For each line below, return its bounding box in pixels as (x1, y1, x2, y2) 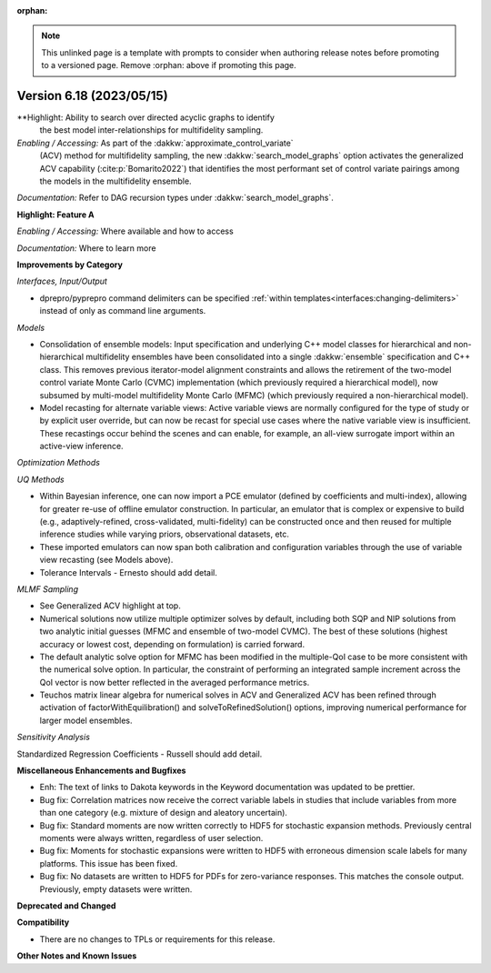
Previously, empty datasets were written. (39, 883, 193, 895)
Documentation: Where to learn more (16, 242, 156, 254)
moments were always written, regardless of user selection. (39, 833, 264, 843)
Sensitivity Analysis (16, 732, 91, 743)
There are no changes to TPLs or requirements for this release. (39, 933, 276, 945)
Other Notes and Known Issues (16, 950, 137, 961)
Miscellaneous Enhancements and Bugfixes (16, 765, 186, 777)
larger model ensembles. (39, 715, 133, 726)
